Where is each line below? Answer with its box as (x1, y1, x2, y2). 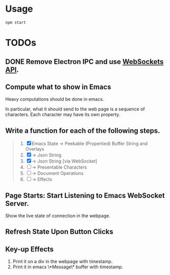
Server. (5, 199, 30, 208)
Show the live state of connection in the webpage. (5, 213, 110, 219)
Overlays (25, 146, 44, 152)
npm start (5, 20, 26, 25)
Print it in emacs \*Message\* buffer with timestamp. (12, 264, 123, 270)
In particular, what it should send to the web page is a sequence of (5, 106, 145, 112)
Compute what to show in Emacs (5, 82, 111, 91)
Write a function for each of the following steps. (5, 126, 160, 135)
